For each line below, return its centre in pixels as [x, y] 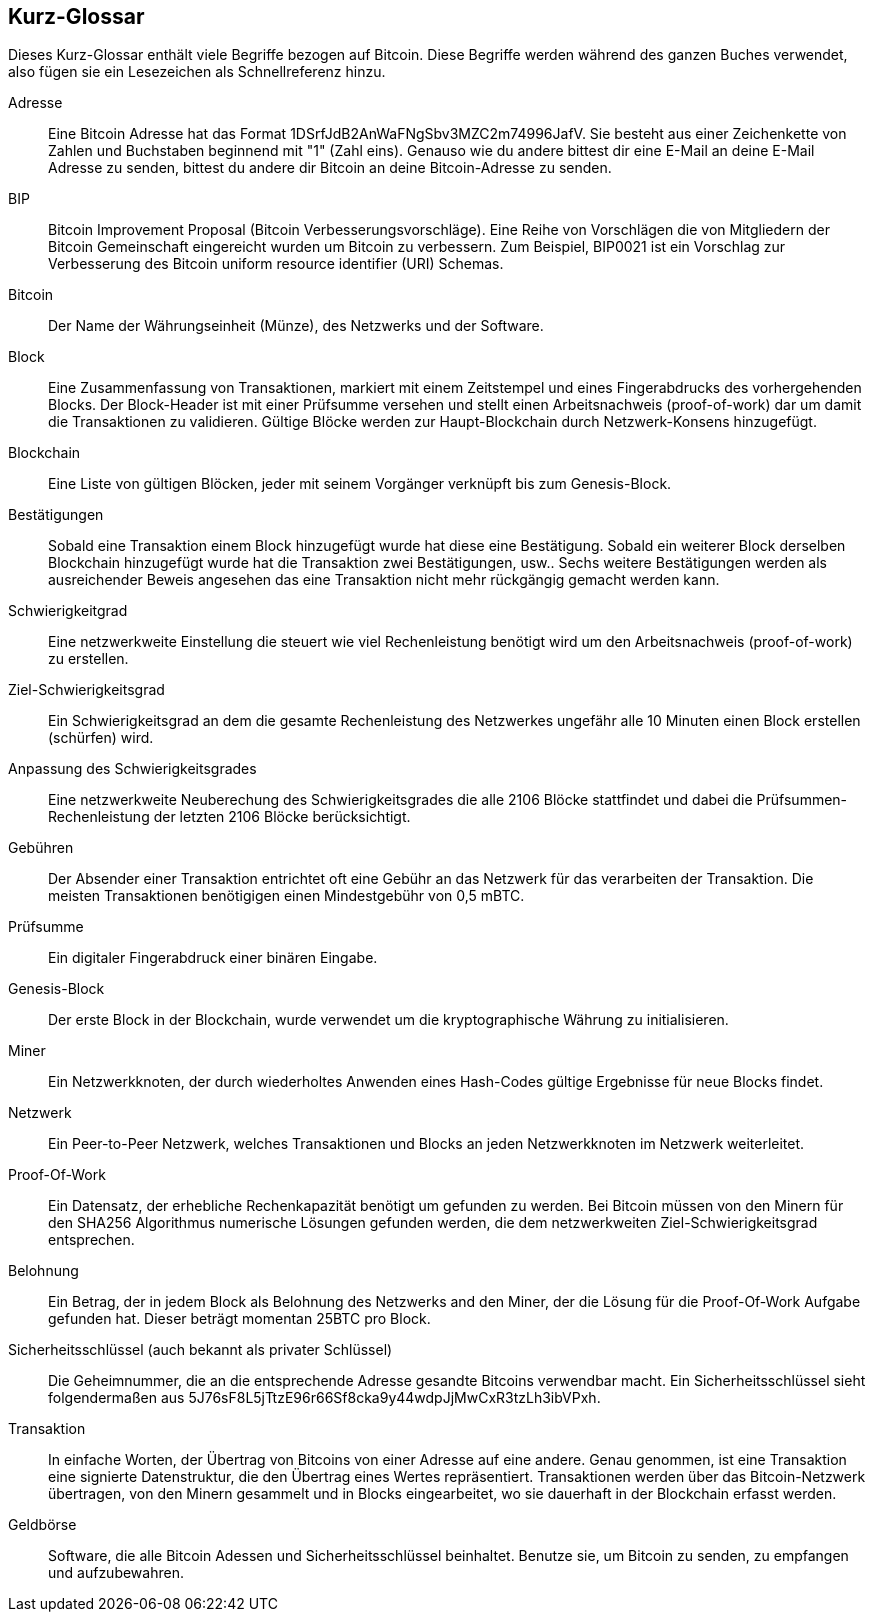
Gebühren [41, 848]
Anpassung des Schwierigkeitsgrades [132, 769]
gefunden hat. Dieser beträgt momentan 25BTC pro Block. [239, 1319]
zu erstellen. [88, 659]
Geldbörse [42, 1525]
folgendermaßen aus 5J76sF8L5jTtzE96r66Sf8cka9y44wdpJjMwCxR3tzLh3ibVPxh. [324, 1398]
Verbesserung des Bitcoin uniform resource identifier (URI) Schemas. [276, 264]
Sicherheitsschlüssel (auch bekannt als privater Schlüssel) [200, 1350]
